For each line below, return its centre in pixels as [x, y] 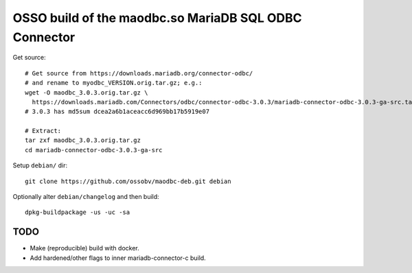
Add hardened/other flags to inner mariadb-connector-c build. [118, 258]
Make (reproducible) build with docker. [85, 248]
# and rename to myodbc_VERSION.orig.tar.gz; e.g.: [114, 83]
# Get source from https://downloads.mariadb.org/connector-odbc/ [139, 73]
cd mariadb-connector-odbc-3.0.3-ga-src [94, 150]
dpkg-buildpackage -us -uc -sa [78, 212]
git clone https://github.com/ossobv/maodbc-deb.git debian [128, 181]
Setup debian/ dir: [40, 165]
